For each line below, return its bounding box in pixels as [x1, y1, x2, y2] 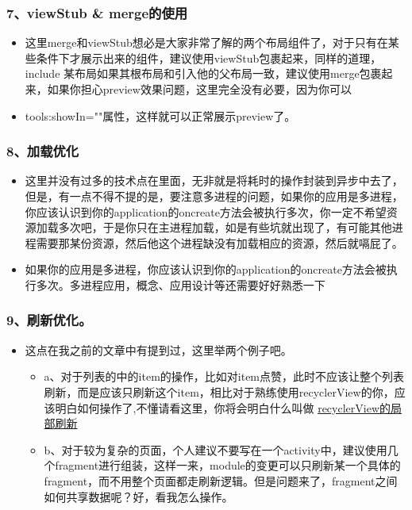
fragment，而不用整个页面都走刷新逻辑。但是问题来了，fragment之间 [44, 472, 398, 489]
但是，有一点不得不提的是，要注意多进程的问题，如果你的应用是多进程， [25, 188, 403, 204]
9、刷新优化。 [6, 310, 92, 330]
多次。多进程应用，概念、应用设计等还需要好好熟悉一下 [36, 276, 325, 293]
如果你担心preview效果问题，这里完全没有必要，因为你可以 [47, 81, 352, 97]
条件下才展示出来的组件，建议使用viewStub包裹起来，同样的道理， [36, 49, 382, 66]
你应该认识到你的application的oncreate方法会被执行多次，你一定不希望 [25, 203, 387, 220]
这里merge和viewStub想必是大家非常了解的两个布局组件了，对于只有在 [25, 34, 388, 51]
